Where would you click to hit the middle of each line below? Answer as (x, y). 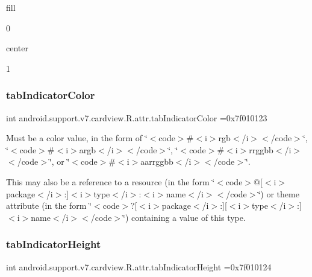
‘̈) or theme (279, 193)
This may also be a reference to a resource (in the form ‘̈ (111, 181)
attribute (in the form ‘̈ (49, 205)
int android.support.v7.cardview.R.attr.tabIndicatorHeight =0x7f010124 (139, 266)
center (17, 48)
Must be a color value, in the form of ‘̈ (77, 138)
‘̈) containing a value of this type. (184, 217)
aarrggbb (157, 161)
